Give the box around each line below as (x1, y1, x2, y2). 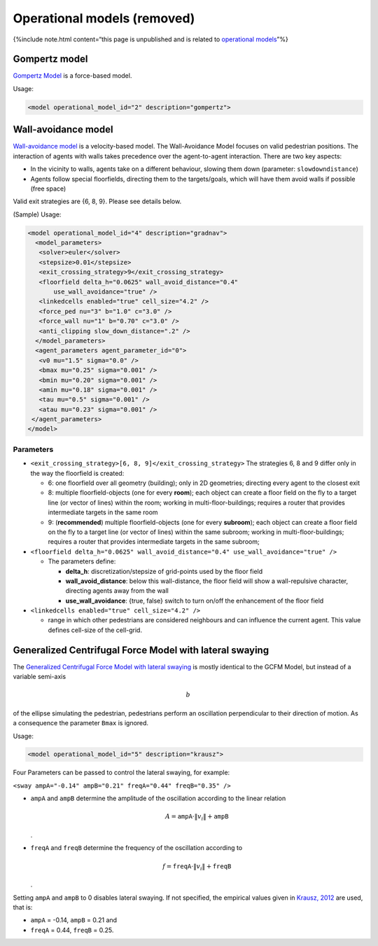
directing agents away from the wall (65, 587, 169, 595)
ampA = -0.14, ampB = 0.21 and (30, 916, 118, 924)
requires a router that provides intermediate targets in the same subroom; (48, 537, 260, 546)
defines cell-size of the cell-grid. (48, 626, 143, 634)
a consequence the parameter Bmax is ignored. (13, 719, 149, 727)
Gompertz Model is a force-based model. (13, 71, 132, 80)
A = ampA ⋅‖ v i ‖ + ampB (164, 813, 229, 823)
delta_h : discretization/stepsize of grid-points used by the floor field (65, 567, 263, 575)
